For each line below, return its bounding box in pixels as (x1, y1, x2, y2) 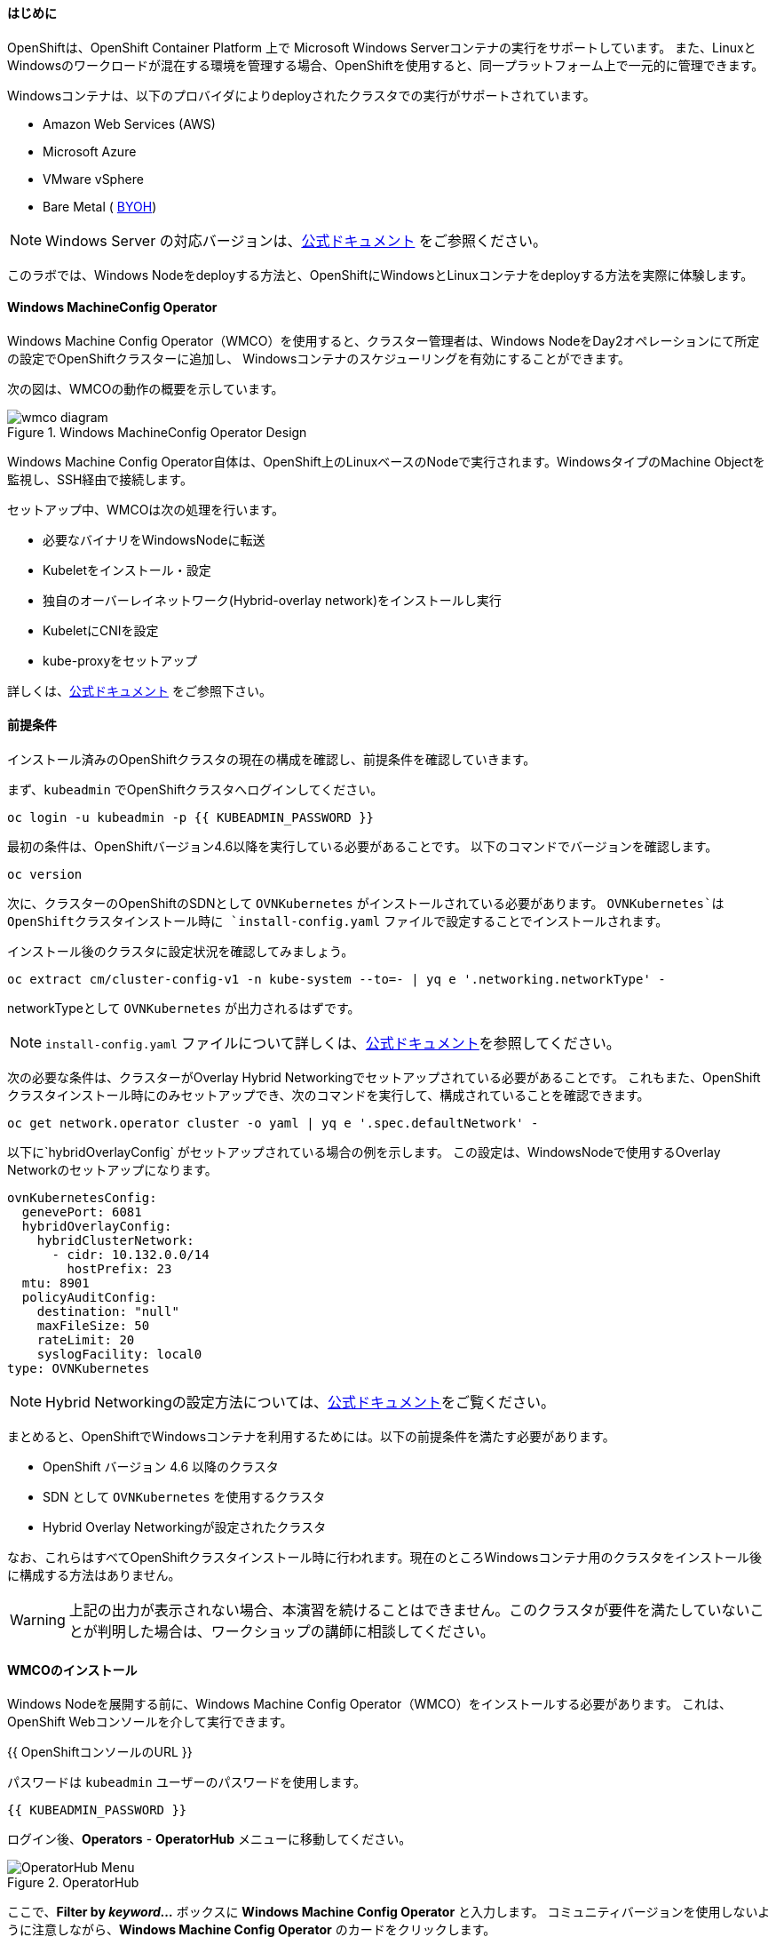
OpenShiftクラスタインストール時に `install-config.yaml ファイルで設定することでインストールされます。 (7, 913, 669, 929)
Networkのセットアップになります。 (7, 1162, 218, 1178)
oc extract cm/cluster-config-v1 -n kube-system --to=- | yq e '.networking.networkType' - (7, 972, 666, 987)
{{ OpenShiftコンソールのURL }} (7, 1744, 193, 1760)
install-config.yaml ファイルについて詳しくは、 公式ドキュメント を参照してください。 (45, 1034, 621, 1053)
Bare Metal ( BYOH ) (43, 198, 157, 214)
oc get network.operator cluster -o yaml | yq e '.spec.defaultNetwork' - (7, 1116, 539, 1131)
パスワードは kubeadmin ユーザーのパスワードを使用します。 (7, 1774, 367, 1790)
